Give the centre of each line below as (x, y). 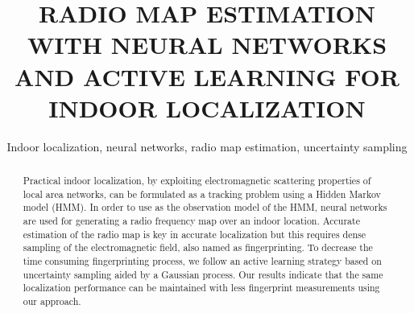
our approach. (52, 301)
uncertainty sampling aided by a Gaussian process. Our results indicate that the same (203, 274)
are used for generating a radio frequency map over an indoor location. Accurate (191, 221)
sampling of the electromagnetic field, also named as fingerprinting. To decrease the (198, 247)
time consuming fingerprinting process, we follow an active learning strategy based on (202, 261)
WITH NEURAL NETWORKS (207, 45)
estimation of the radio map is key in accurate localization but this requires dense (195, 234)
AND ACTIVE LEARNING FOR (207, 76)
